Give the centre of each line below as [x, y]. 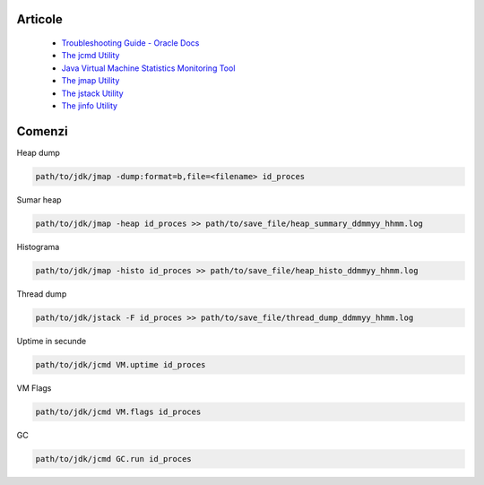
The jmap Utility [91, 81]
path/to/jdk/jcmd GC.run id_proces [113, 459]
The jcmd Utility [91, 56]
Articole [39, 19]
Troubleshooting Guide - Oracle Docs [130, 43]
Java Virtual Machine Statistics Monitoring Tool [148, 68]
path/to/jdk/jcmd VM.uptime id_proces [121, 364]
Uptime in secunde [52, 341]
